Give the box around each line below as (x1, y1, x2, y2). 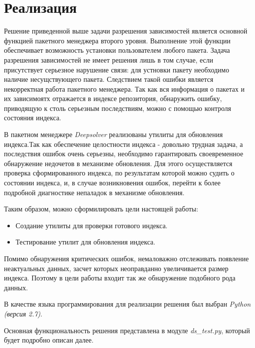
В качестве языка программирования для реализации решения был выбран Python (4, 299, 251, 309)
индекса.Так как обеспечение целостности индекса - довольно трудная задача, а (4, 139, 243, 149)
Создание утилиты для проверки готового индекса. (15, 220, 168, 230)
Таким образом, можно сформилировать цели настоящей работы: (4, 204, 198, 214)
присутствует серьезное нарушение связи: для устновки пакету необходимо (4, 64, 229, 74)
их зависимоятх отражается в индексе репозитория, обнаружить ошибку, (4, 93, 222, 104)
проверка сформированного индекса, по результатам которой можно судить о (4, 168, 235, 178)
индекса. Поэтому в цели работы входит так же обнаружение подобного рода (4, 273, 236, 283)
